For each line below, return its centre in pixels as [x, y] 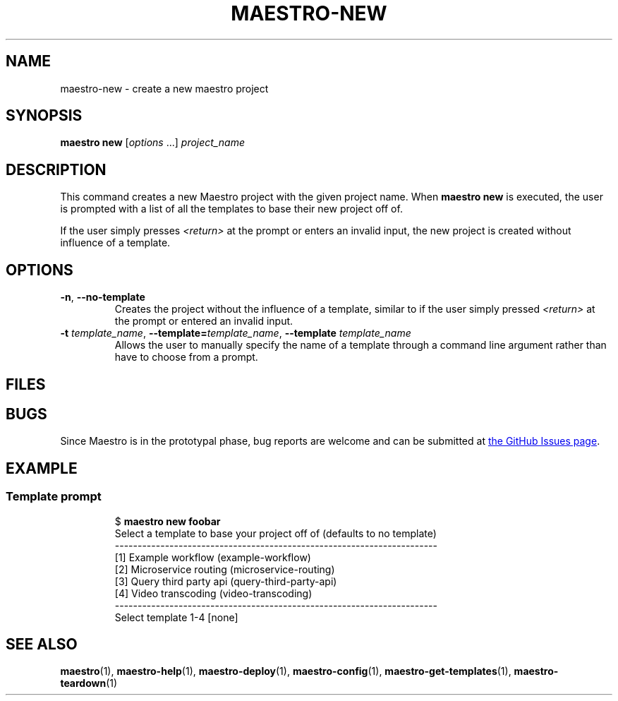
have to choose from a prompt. [186, 357]
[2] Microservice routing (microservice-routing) [225, 569]
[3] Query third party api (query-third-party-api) [226, 581]
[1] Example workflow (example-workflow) [213, 557]
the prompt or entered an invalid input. [204, 321]
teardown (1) [89, 683]
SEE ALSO [42, 645]
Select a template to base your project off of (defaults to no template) [275, 533]
